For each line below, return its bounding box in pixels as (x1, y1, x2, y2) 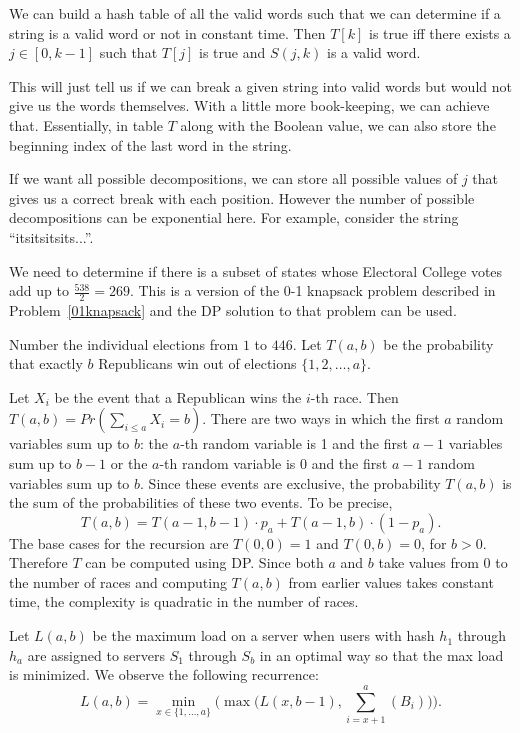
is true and (199, 42, 266, 63)
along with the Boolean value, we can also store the (180, 114, 496, 135)
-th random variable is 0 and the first (159, 452, 388, 473)
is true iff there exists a (368, 22, 511, 43)
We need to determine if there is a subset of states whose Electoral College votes (9, 260, 503, 281)
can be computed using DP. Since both (85, 552, 324, 573)
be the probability (383, 333, 494, 354)
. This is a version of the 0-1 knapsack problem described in (129, 280, 496, 301)
